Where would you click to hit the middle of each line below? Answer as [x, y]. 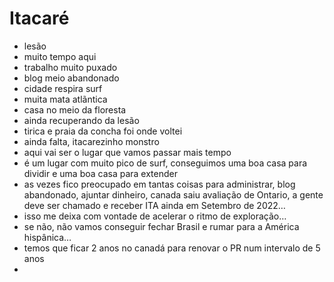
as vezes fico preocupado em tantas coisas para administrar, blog [159, 184]
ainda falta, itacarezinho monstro [91, 141]
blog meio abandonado [71, 78]
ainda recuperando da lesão [81, 120]
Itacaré [39, 18]
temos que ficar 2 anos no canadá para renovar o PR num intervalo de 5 [172, 248]
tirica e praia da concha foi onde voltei [103, 131]
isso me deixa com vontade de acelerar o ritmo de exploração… [155, 216]
